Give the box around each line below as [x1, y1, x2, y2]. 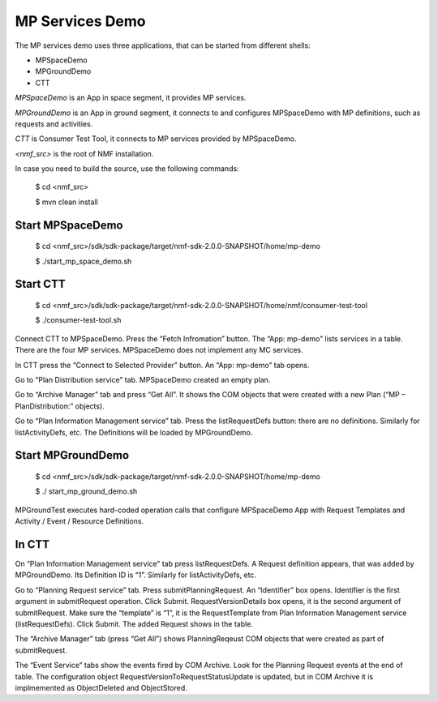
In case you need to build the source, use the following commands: [15, 164, 239, 173]
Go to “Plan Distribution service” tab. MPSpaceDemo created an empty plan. [15, 375, 271, 384]
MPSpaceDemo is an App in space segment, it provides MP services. [15, 93, 247, 103]
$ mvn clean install [35, 197, 99, 207]
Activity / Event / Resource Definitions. [15, 516, 144, 526]
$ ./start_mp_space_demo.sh [35, 256, 132, 266]
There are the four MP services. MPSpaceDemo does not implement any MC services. [15, 345, 303, 355]
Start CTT [15, 277, 66, 291]
